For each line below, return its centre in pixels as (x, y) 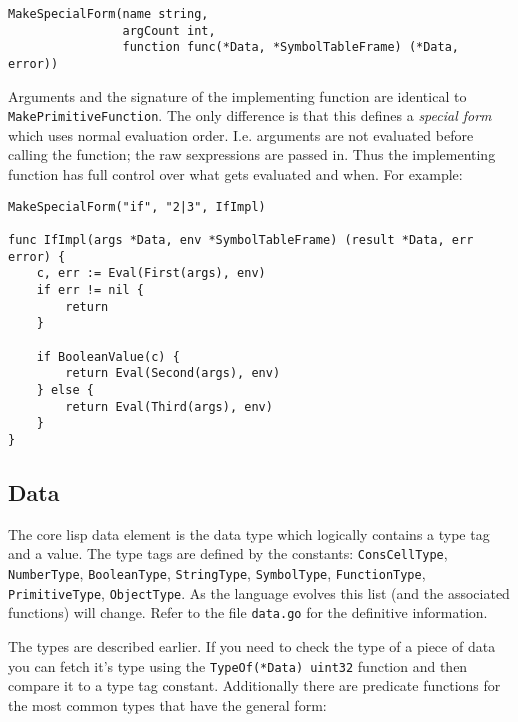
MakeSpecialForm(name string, (108, 14)
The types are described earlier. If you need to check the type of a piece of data (252, 645)
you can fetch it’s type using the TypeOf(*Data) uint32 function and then (238, 665)
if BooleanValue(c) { (108, 356)
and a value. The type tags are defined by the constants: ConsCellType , (228, 553)
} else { (65, 389)
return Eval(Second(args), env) (173, 373)
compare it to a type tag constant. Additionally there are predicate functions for (254, 685)
